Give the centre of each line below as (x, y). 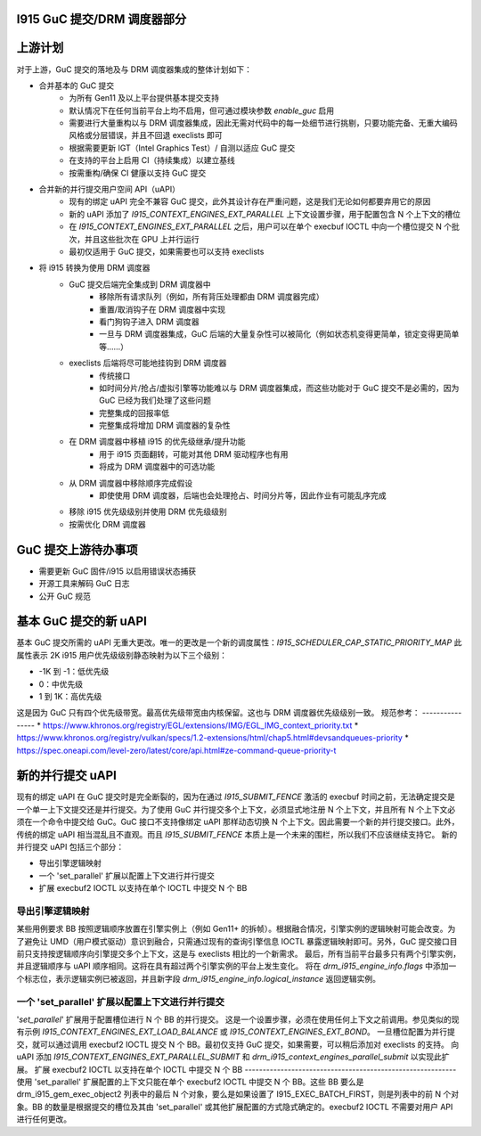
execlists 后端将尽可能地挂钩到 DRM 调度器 (148, 363)
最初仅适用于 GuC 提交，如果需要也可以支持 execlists (167, 251)
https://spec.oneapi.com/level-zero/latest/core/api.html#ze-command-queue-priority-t (176, 750)
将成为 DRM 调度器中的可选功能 (157, 467)
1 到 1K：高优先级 (70, 696)
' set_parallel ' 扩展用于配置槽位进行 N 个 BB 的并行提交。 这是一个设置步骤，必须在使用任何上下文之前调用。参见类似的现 (238, 1019)
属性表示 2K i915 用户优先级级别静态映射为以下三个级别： (122, 655)
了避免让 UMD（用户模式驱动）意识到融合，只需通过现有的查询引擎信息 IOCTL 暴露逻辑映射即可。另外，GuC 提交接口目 (237, 941)
